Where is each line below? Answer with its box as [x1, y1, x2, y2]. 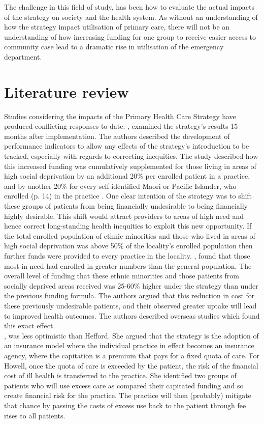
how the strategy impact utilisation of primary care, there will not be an [4, 21, 230, 32]
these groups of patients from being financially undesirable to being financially [4, 201, 248, 211]
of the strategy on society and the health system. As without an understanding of [4, 11, 258, 22]
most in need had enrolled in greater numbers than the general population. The [4, 260, 252, 271]
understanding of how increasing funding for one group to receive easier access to [4, 31, 256, 42]
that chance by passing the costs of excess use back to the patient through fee [4, 400, 246, 410]
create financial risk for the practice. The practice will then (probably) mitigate [4, 390, 251, 401]
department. [4, 51, 42, 62]
